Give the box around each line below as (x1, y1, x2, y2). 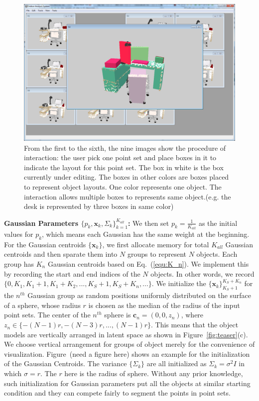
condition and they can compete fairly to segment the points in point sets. (4, 388, 231, 398)
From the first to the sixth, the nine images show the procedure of (24, 142, 226, 153)
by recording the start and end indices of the (4, 268, 140, 279)
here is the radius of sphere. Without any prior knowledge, (64, 368, 243, 379)
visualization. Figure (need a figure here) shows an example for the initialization (4, 348, 250, 359)
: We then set (128, 217, 169, 228)
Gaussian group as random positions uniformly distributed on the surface (27, 290, 252, 301)
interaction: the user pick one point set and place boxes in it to (24, 152, 217, 163)
